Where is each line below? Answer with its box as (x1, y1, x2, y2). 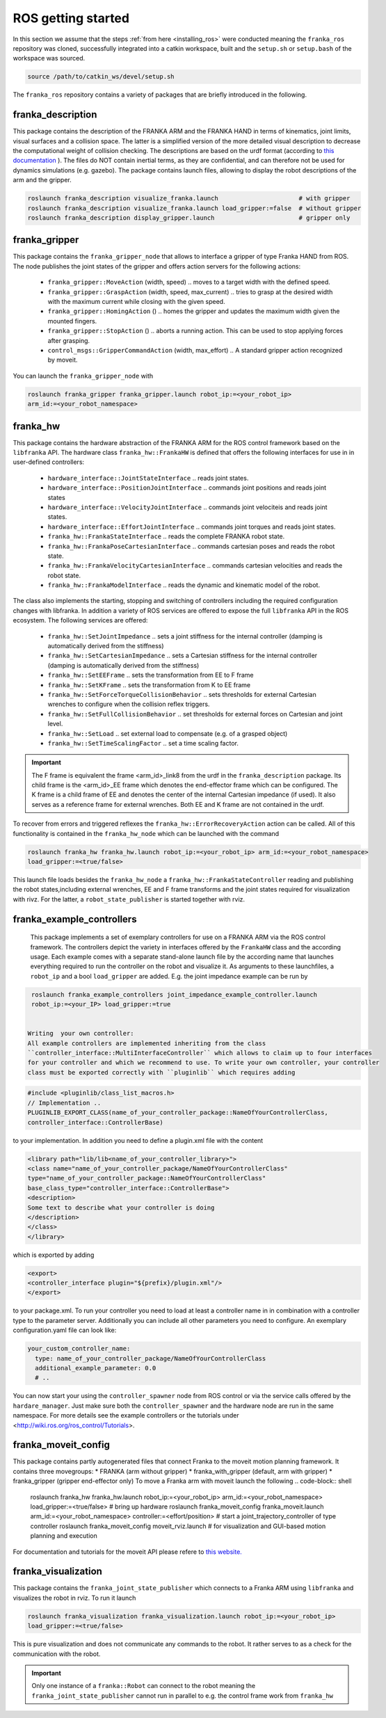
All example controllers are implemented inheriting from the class (27, 1039, 266, 1047)
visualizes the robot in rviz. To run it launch (13, 1593, 136, 1602)
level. (47, 720, 63, 728)
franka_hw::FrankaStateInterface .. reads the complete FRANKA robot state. (47, 532, 285, 540)
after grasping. (47, 336, 90, 344)
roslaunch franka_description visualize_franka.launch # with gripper (27, 195, 351, 202)
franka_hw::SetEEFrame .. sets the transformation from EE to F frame (47, 671, 254, 680)
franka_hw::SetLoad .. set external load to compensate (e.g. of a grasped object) (47, 729, 288, 737)
